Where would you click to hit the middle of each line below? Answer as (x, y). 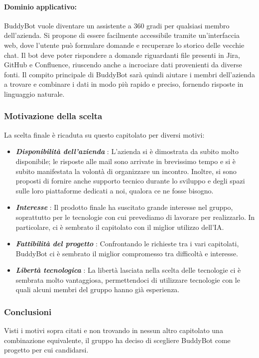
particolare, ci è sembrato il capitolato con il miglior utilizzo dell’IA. (120, 227)
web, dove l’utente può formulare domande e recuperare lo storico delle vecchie (124, 45)
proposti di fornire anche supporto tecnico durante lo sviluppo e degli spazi (130, 181)
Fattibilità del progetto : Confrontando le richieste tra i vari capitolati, (127, 244)
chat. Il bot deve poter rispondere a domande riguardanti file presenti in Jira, (122, 55)
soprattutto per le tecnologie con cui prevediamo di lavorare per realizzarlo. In (135, 217)
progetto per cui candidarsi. (46, 350)
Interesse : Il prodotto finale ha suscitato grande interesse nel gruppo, (124, 207)
